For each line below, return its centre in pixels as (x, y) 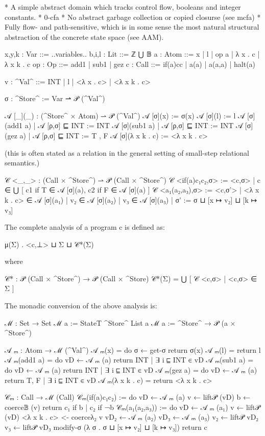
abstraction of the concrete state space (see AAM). (84, 37)
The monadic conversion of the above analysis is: (81, 306)
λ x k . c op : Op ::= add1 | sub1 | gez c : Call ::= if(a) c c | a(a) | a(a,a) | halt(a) (130, 64)
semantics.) (22, 163)
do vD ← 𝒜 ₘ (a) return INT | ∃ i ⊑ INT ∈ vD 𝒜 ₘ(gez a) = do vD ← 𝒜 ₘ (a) (131, 370)
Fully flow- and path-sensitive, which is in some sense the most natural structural (132, 27)
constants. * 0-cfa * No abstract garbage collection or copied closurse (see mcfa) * (133, 17)
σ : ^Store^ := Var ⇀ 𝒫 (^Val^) (55, 98)
